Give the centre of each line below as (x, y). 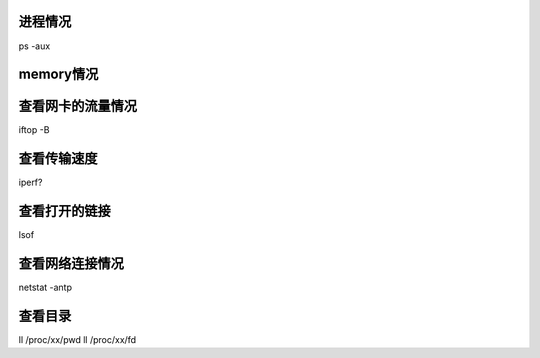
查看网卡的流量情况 (77, 106)
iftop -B (34, 130)
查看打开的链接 (64, 211)
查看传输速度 (58, 158)
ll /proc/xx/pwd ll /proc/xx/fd (77, 340)
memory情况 (58, 74)
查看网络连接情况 (71, 263)
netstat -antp (45, 287)
